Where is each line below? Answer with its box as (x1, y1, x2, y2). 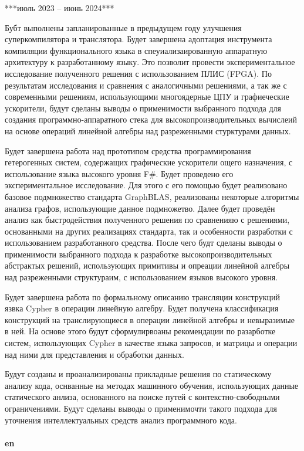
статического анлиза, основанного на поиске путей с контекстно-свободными (5, 391, 280, 403)
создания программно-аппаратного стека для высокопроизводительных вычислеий (5, 113, 297, 126)
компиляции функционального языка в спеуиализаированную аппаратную (5, 44, 268, 56)
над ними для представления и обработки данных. (5, 348, 184, 360)
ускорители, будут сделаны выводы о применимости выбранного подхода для (5, 101, 282, 114)
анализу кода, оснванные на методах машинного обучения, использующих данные (5, 379, 298, 391)
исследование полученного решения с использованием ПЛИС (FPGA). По (5, 67, 272, 79)
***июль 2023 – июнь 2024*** (5, 2, 114, 13)
